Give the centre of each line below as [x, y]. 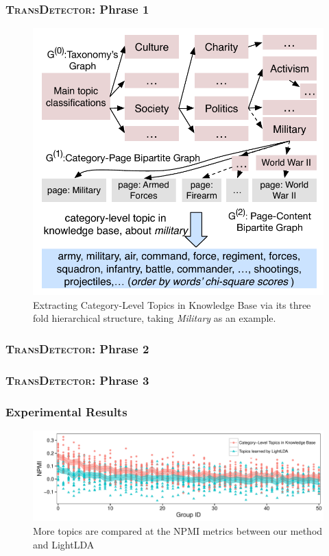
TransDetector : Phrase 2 [77, 348]
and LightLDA [64, 544]
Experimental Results [66, 411]
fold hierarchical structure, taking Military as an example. [155, 318]
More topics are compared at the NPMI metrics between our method [178, 530]
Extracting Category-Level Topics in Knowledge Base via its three [172, 304]
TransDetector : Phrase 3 [77, 380]
